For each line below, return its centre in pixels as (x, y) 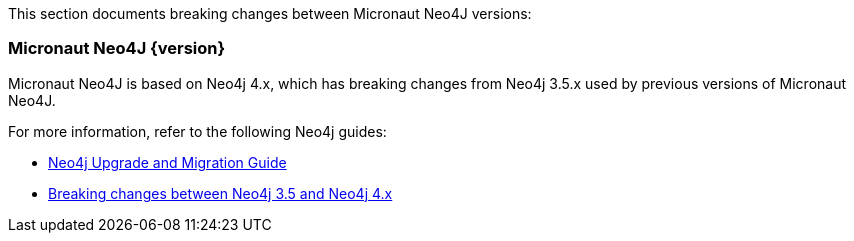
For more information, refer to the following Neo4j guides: (197, 131)
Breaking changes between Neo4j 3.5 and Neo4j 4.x (220, 193)
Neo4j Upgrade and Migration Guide (167, 162)
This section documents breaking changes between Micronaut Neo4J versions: (270, 13)
